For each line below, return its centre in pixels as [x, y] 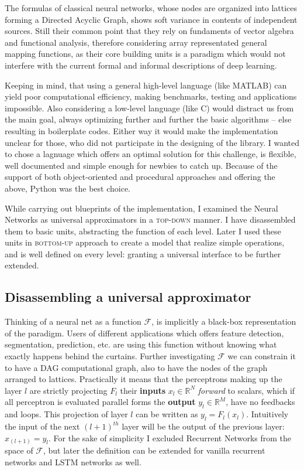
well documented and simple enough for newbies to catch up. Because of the [141, 165]
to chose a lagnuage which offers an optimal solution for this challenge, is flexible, [151, 154]
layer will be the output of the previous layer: [203, 426]
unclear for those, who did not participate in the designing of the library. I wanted [152, 142]
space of [19, 450]
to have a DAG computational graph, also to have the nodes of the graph [136, 367]
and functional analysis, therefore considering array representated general [136, 42]
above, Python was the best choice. [68, 188]
